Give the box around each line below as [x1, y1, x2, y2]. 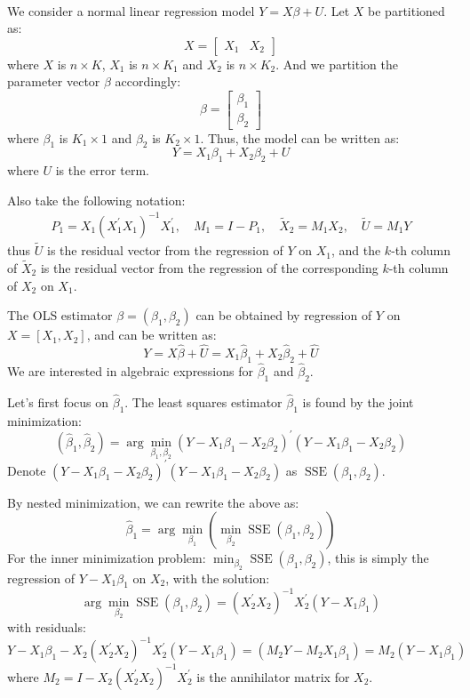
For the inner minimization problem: [7, 549, 206, 567]
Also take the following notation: [7, 190, 186, 209]
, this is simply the [327, 549, 429, 567]
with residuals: [7, 618, 86, 637]
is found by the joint [302, 393, 414, 411]
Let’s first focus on [7, 393, 109, 411]
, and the [331, 241, 381, 260]
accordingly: [115, 72, 181, 91]
